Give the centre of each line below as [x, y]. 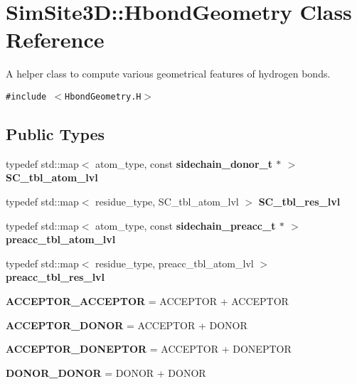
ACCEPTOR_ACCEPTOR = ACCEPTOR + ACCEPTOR [147, 300]
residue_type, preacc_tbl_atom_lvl [175, 263]
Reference [55, 39]
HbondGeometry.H [103, 96]
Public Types [55, 133]
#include [26, 96]
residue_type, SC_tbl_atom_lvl [167, 201]
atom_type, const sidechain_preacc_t [186, 225]
